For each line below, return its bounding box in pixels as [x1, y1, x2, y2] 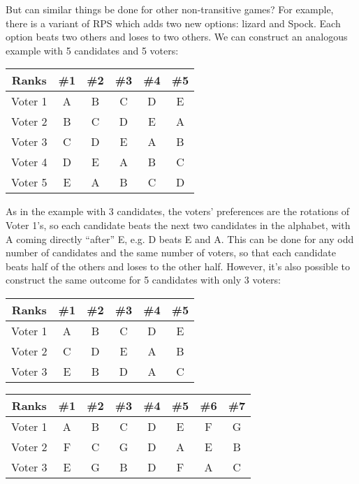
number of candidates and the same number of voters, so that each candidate [6, 245, 336, 260]
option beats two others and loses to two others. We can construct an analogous [6, 29, 348, 44]
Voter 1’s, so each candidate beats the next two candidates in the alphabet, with [6, 217, 351, 232]
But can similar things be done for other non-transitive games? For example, [6, 2, 334, 16]
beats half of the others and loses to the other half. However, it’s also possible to [6, 258, 351, 273]
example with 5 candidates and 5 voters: [6, 43, 179, 57]
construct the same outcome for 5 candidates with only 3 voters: [6, 272, 281, 287]
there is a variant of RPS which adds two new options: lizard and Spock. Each [6, 15, 341, 30]
